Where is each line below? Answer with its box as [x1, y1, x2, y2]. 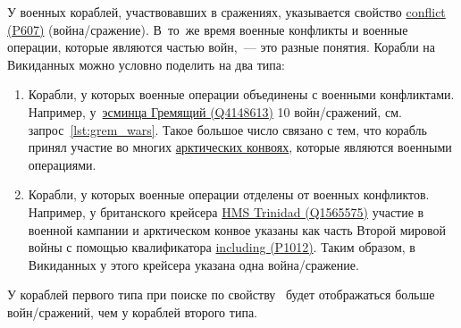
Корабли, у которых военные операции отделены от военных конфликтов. [28, 185, 430, 204]
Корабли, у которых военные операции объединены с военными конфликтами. [28, 85, 455, 104]
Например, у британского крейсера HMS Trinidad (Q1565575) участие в [28, 202, 424, 221]
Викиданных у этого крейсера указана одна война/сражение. [28, 255, 359, 273]
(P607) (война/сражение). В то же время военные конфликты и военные [7, 20, 408, 38]
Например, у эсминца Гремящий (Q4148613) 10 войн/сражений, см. [28, 102, 402, 121]
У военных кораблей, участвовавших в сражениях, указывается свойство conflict [7, 3, 446, 21]
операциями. [28, 155, 96, 173]
